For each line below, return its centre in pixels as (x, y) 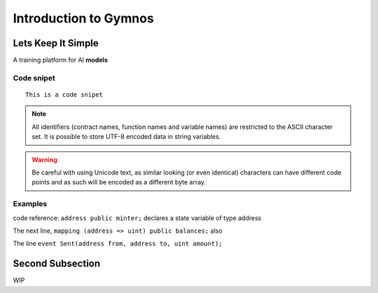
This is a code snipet (64, 95)
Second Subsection (57, 264)
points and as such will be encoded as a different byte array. (119, 182)
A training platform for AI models (60, 60)
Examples (30, 204)
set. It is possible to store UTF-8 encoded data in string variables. (126, 137)
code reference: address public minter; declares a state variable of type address (137, 218)
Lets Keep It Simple (56, 43)
